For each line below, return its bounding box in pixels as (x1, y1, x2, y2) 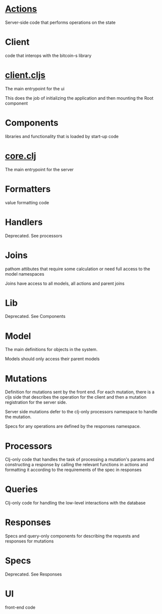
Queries (5, 484, 38, 495)
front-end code (5, 604, 35, 610)
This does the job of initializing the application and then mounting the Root (5, 95, 154, 101)
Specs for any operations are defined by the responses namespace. (5, 423, 141, 429)
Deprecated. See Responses (5, 571, 62, 577)
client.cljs (5, 70, 46, 81)
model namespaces (5, 271, 45, 277)
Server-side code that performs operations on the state (5, 19, 116, 25)
